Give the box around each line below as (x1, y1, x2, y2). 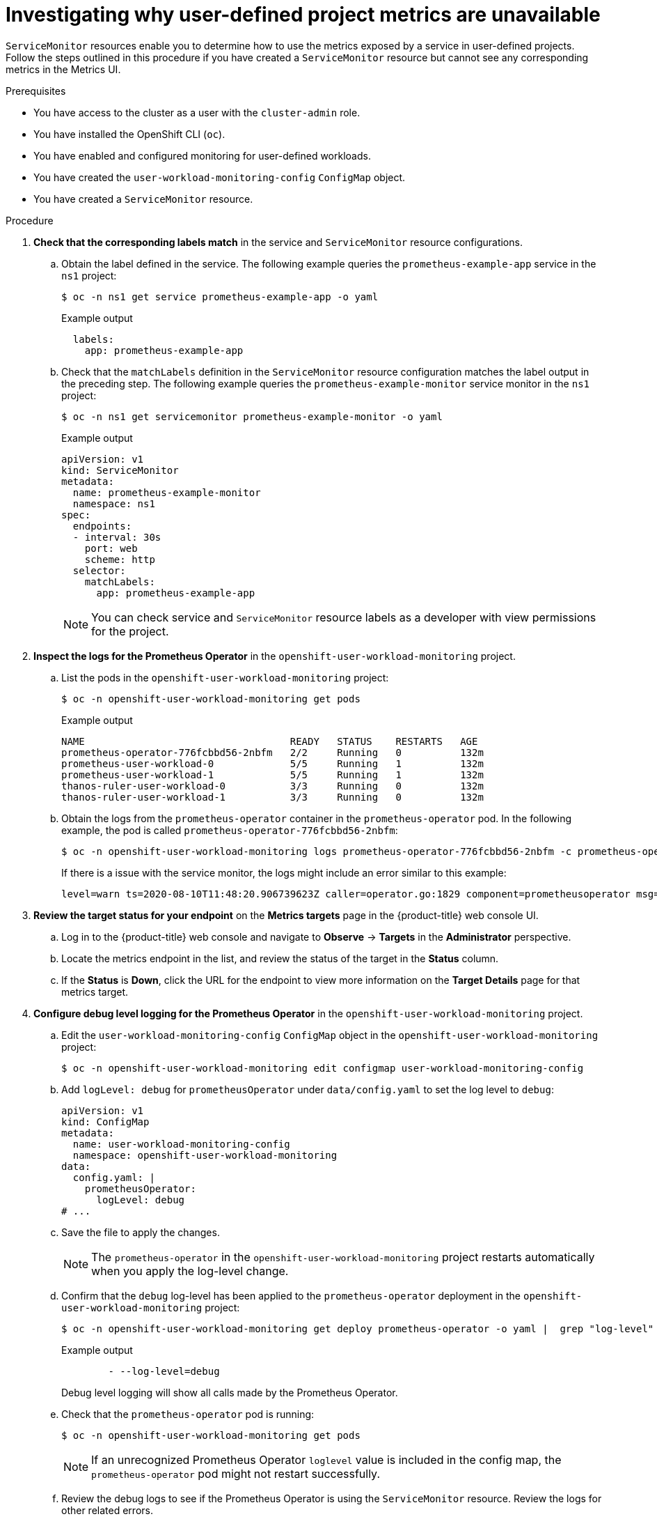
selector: (72, 564, 126, 576)
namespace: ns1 (72, 498, 155, 509)
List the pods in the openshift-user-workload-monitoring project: (61, 671, 389, 684)
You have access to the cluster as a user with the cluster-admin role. (33, 106, 361, 118)
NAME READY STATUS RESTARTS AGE (61, 735, 478, 747)
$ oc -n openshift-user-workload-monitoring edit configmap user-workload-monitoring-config (61, 1062, 584, 1074)
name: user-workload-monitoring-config (72, 1138, 290, 1150)
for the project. (91, 624, 169, 638)
